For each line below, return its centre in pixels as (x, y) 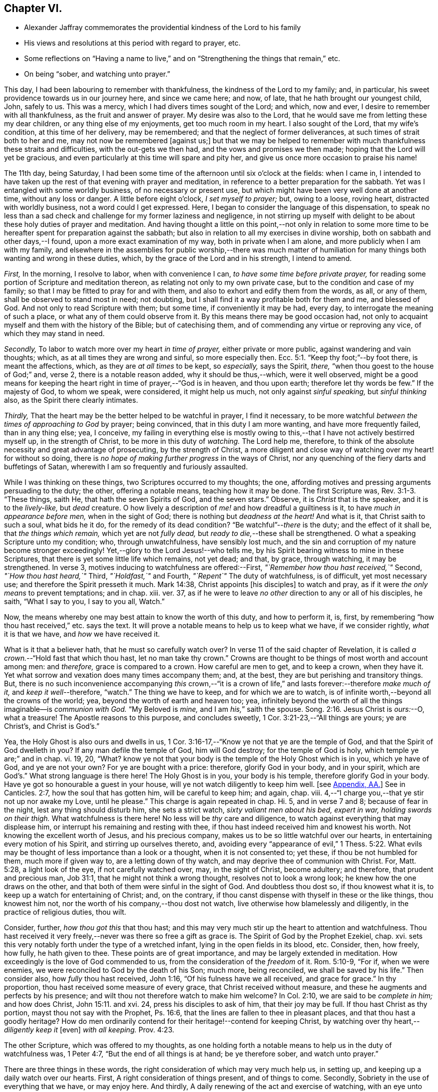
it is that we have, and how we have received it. (82, 634)
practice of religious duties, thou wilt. (65, 912)
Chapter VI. (33, 8)
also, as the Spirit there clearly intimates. (71, 400)
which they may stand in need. (55, 334)
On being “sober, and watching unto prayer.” (97, 74)
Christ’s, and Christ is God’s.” (52, 726)
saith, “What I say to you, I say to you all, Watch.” (84, 602)
